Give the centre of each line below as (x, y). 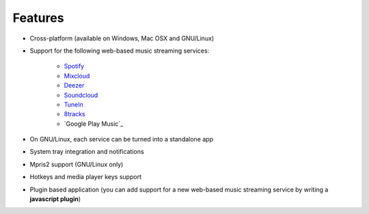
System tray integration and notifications (87, 152)
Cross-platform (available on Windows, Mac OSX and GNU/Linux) (122, 38)
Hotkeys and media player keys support (85, 177)
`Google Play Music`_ (94, 124)
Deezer (74, 85)
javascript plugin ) (55, 199)
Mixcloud (77, 76)
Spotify (74, 66)
